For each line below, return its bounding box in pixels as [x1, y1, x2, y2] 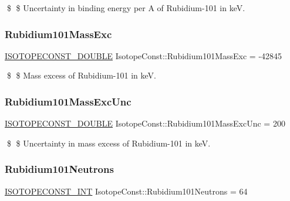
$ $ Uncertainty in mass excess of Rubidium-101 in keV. [6, 137, 211, 149]
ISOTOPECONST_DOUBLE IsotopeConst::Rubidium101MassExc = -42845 [5, 49, 282, 62]
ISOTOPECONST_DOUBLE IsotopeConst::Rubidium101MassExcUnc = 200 [5, 117, 285, 130]
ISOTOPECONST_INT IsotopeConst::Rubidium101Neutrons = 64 [5, 185, 248, 197]
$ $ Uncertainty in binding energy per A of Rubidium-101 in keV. [6, 2, 245, 13]
